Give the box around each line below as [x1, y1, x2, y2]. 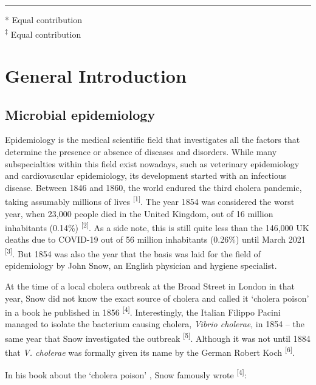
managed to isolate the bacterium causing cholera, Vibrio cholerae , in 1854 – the [5, 317, 304, 330]
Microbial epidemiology [5, 105, 156, 123]
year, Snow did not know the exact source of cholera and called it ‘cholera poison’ [5, 291, 309, 304]
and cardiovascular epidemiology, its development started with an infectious [5, 169, 287, 182]
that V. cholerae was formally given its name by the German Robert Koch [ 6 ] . [5, 344, 295, 358]
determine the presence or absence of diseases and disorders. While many [5, 145, 277, 158]
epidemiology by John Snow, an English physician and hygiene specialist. [5, 259, 277, 272]
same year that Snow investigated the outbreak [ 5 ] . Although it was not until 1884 [5, 330, 311, 344]
